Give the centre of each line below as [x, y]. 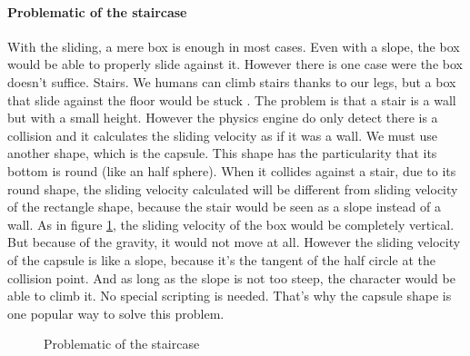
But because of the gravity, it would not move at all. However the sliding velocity [234, 242]
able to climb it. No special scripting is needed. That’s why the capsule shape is [230, 296]
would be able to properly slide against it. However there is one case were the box [235, 64]
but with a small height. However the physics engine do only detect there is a [223, 118]
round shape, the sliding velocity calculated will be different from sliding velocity [233, 188]
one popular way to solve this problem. [116, 313]
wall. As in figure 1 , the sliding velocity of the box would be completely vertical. [231, 224]
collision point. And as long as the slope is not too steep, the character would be [231, 277]
